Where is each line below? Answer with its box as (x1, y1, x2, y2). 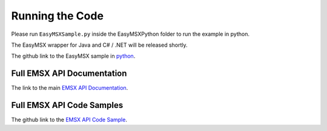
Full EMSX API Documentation (11, 69, 127, 79)
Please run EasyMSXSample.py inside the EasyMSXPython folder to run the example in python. (11, 30, 249, 38)
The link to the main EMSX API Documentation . (11, 84, 128, 92)
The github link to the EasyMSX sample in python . (11, 52, 136, 60)
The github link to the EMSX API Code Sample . (11, 116, 127, 124)
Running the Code (11, 9, 104, 22)
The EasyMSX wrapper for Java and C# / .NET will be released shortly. (11, 41, 188, 49)
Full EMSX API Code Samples (11, 100, 124, 110)
